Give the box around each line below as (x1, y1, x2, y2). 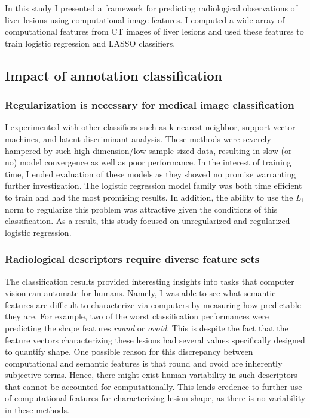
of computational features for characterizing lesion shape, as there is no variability (5, 392, 306, 404)
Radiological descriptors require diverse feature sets (5, 251, 260, 266)
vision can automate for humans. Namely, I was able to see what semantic (5, 287, 276, 299)
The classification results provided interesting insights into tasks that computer (5, 275, 294, 287)
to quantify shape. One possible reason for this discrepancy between (5, 345, 253, 358)
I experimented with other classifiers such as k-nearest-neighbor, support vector (5, 121, 296, 133)
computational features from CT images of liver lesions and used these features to (5, 25, 304, 38)
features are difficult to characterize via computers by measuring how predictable (5, 298, 301, 311)
